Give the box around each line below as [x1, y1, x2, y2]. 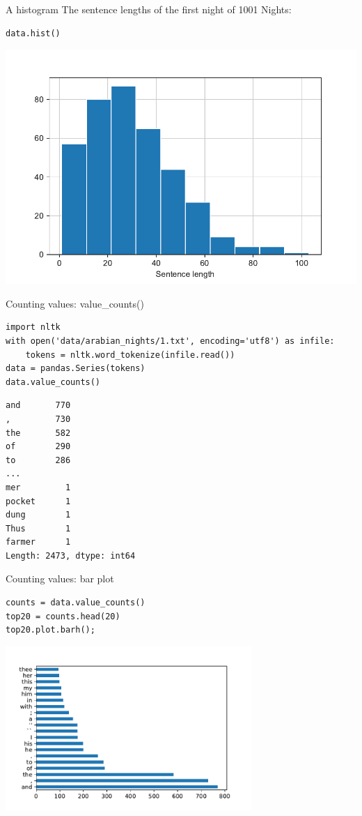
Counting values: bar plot [6, 571, 114, 586]
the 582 [6, 428, 71, 438]
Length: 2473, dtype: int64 [6, 550, 136, 561]
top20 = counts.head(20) [6, 611, 120, 621]
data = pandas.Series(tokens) [6, 363, 145, 374]
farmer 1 [6, 537, 71, 547]
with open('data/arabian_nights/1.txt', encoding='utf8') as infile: [6, 335, 335, 346]
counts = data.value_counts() [6, 598, 145, 608]
